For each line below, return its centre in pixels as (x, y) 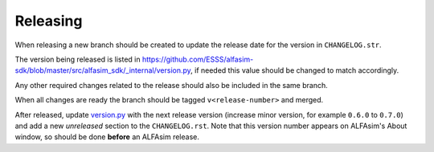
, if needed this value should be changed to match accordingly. (295, 70)
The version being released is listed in (78, 59)
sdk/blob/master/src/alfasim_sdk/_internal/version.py (103, 70)
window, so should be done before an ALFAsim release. (107, 137)
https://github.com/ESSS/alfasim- (198, 59)
